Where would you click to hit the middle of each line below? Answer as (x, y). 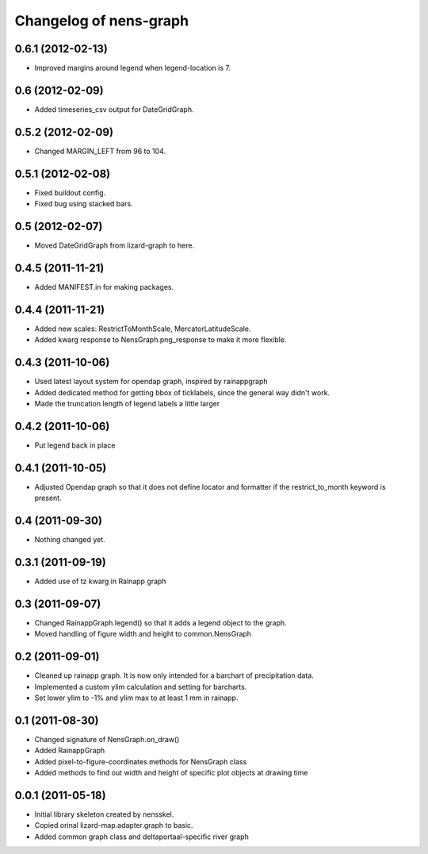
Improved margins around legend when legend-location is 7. (133, 68)
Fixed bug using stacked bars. (84, 204)
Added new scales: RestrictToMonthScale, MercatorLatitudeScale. (143, 329)
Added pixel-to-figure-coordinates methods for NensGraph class (141, 761)
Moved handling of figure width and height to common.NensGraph (143, 634)
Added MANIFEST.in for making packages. (104, 287)
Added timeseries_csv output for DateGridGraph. (114, 109)
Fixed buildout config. (70, 192)
